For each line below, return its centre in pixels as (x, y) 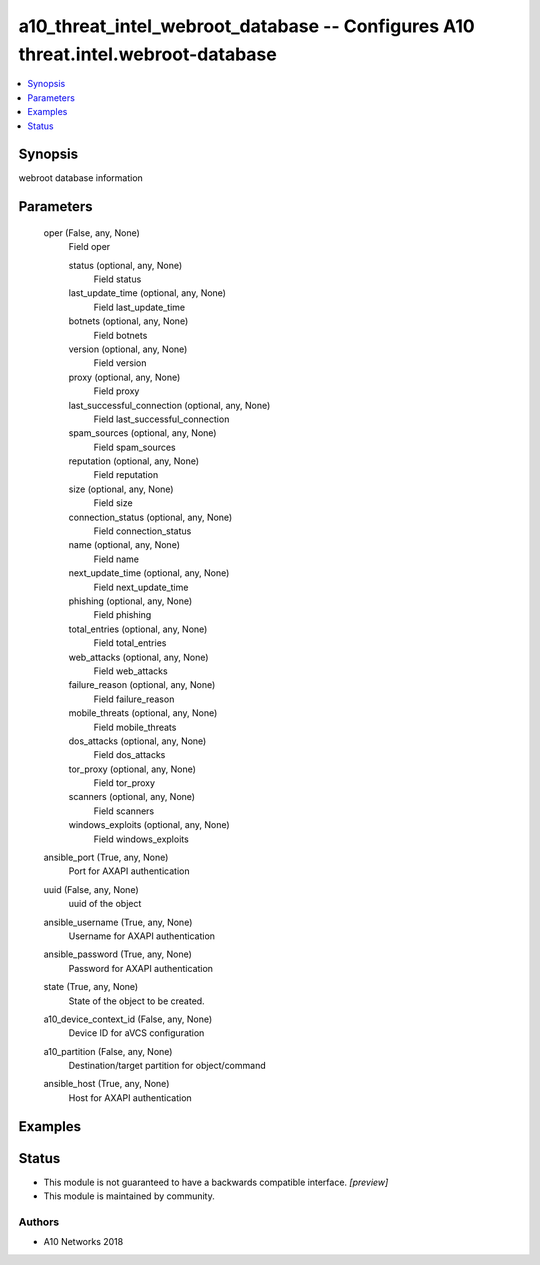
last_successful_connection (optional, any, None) (169, 405)
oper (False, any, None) (91, 232)
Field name (116, 559)
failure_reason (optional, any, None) (142, 685)
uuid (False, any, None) (91, 889)
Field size (113, 503)
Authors (39, 1222)
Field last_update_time (139, 307)
